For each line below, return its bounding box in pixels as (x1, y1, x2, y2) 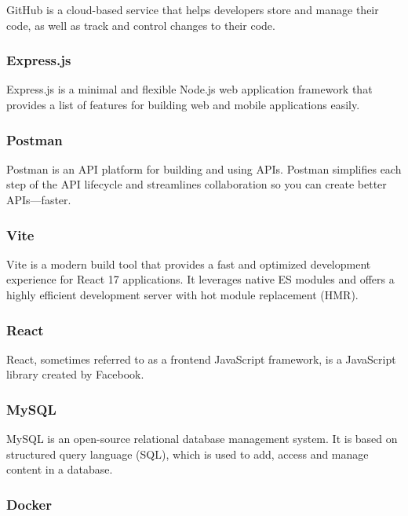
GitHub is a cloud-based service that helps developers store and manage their (6, 2, 379, 17)
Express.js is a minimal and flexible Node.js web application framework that (6, 81, 373, 97)
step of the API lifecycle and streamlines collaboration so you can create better (6, 176, 387, 192)
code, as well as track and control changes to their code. (6, 16, 275, 33)
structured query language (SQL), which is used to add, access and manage (6, 445, 369, 462)
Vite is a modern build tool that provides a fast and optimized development (6, 255, 371, 272)
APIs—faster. (6, 192, 71, 207)
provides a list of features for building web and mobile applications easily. (6, 97, 360, 112)
